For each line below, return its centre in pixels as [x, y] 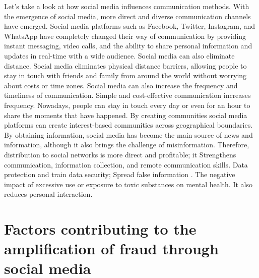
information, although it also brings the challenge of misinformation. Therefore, [127, 145]
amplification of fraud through [111, 248]
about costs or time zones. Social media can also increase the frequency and [121, 85]
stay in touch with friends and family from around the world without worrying [125, 75]
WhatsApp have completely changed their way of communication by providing [125, 36]
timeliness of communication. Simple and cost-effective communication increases [127, 95]
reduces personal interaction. [48, 194]
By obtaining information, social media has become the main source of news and [128, 134]
